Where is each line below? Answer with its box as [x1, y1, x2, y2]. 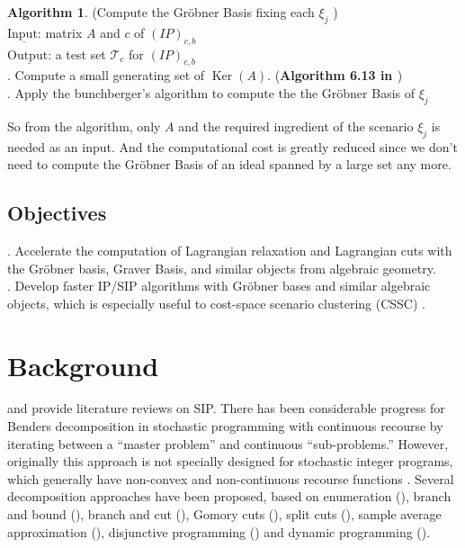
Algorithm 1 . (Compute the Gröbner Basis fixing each [7, 3, 315, 21]
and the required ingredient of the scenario [178, 116, 414, 135]
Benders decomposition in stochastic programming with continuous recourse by [7, 417, 443, 436]
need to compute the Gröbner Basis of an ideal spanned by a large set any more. [7, 155, 452, 174]
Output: [7, 49, 52, 62]
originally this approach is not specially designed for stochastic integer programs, [7, 452, 453, 471]
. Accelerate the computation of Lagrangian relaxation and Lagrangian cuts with [7, 240, 452, 259]
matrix [45, 22, 83, 41]
